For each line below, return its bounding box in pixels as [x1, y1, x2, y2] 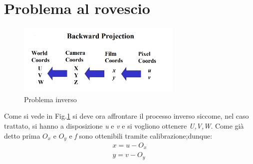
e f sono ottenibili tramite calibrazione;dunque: [69, 130, 213, 141]
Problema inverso [24, 94, 77, 104]
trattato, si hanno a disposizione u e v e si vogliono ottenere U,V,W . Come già [4, 120, 244, 131]
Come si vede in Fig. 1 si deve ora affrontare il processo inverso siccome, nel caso [4, 111, 249, 121]
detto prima [4, 130, 40, 141]
